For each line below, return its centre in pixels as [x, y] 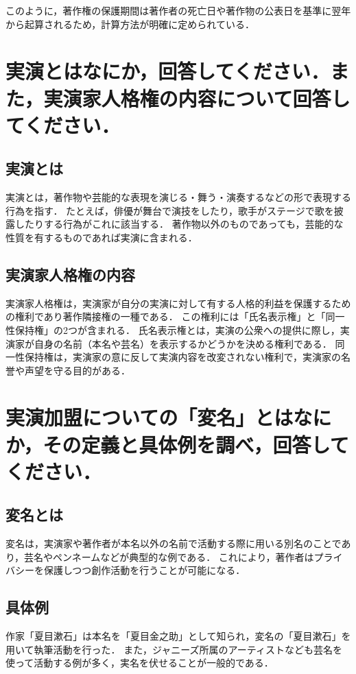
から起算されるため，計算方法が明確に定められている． [130, 24]
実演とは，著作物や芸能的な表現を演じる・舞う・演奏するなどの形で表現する [178, 197]
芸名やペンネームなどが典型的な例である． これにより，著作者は [169, 556]
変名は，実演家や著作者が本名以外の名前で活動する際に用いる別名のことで [174, 543]
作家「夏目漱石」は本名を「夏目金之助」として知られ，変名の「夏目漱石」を [178, 636]
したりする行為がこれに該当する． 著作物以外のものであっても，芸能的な [179, 224]
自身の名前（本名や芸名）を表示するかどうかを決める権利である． [183, 343]
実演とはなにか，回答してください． [168, 71]
